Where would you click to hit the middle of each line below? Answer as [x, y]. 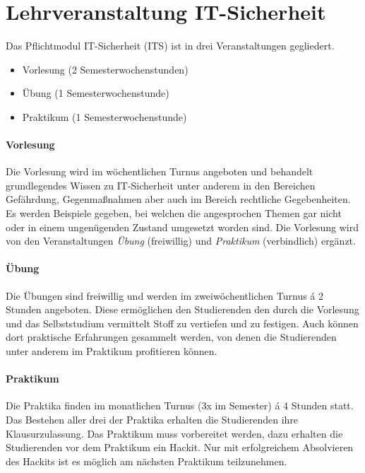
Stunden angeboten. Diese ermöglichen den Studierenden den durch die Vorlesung [182, 309]
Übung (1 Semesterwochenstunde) [96, 93]
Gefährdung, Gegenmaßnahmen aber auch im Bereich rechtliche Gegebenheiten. [178, 199]
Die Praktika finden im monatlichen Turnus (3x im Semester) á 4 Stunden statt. [180, 405]
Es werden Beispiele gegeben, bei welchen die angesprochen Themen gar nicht [174, 213]
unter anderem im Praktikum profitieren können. [112, 351]
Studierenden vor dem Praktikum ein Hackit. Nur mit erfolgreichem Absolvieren [180, 447]
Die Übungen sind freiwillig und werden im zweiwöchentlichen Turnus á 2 [165, 295]
